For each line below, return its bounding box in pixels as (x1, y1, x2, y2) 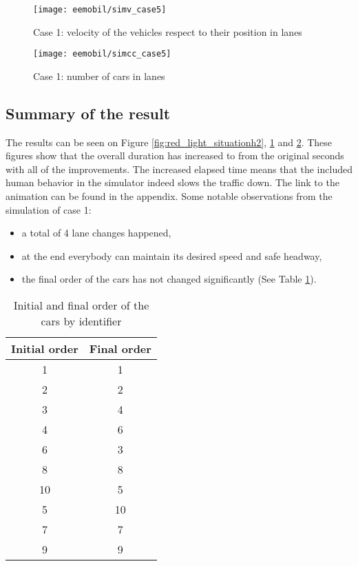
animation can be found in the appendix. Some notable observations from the (6, 189, 333, 203)
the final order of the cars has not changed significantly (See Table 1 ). (21, 272, 317, 286)
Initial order (11, 341, 78, 357)
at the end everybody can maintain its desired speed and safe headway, (21, 248, 322, 263)
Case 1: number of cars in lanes (33, 68, 165, 83)
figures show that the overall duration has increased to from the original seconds (6, 148, 344, 163)
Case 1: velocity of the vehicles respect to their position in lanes (33, 24, 302, 39)
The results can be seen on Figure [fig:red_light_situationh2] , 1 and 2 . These (6, 134, 333, 149)
